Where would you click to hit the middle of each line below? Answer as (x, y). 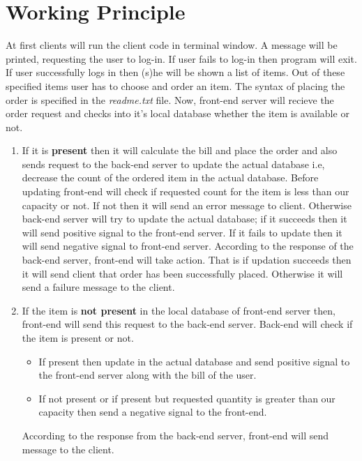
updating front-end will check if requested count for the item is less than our (186, 191)
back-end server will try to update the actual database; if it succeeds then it (184, 219)
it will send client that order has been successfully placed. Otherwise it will (182, 273)
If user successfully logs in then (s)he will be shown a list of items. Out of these (175, 72)
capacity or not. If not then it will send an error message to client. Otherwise (187, 205)
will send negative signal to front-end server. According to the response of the (188, 246)
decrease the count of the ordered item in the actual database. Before (170, 177)
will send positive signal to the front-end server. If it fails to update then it (182, 232)
